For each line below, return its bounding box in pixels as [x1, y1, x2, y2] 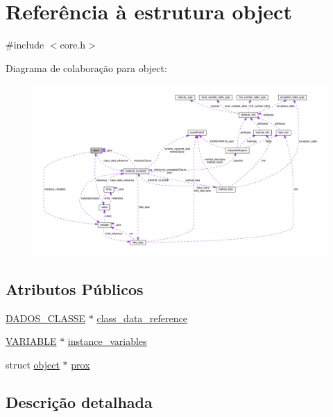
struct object [6, 357, 60, 372]
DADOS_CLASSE [6, 310, 86, 325]
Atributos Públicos [6, 278, 144, 300]
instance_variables [67, 334, 147, 348]
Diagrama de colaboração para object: [6, 60, 167, 75]
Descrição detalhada [6, 391, 153, 413]
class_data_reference [96, 310, 187, 325]
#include [6, 37, 44, 52]
